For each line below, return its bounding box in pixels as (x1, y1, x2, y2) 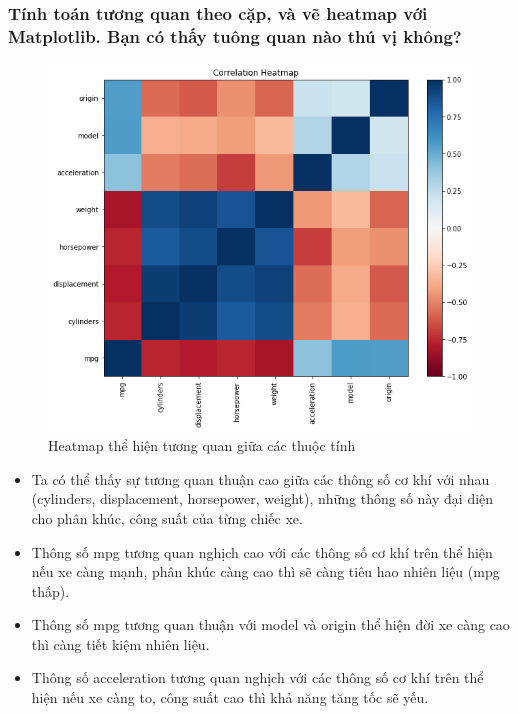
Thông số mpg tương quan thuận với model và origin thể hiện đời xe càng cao (31, 614, 510, 635)
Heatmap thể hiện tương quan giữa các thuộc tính (48, 435, 356, 456)
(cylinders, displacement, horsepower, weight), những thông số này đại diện (31, 488, 494, 509)
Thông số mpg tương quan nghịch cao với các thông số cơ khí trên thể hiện (31, 541, 493, 562)
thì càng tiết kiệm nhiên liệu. (31, 633, 210, 654)
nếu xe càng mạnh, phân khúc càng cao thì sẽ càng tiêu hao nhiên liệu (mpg (31, 561, 500, 582)
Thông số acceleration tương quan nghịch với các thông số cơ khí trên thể (31, 667, 484, 688)
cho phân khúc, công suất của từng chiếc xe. (31, 507, 303, 528)
